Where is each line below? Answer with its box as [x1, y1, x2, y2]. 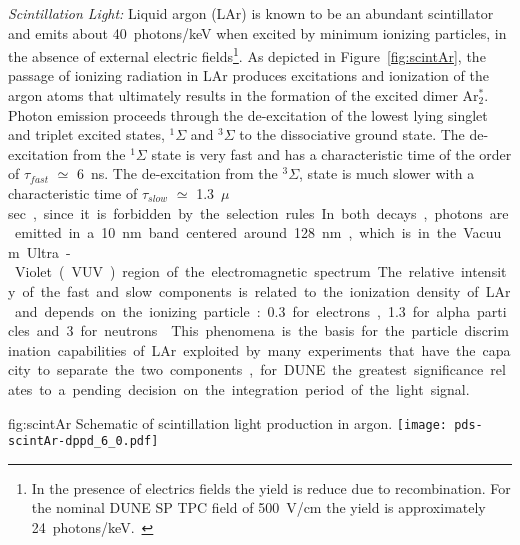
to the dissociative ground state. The [239, 124, 465, 145]
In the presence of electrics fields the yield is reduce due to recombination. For [31, 477, 511, 498]
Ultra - [26, 241, 71, 262]
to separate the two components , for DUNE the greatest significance [37, 359, 484, 380]
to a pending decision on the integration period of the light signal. [39, 378, 470, 399]
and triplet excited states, [8, 124, 165, 145]
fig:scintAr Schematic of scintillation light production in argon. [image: [8, 412, 447, 433]
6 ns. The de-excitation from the [77, 163, 278, 184]
